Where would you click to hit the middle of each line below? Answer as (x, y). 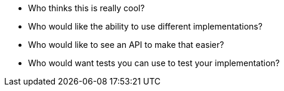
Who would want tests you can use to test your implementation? (154, 63)
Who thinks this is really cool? (87, 8)
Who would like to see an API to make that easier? (126, 45)
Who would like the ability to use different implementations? (145, 26)
